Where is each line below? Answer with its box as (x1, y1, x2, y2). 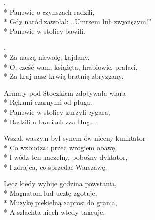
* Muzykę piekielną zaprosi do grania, (4, 197, 117, 207)
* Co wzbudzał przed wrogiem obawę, (4, 142, 117, 152)
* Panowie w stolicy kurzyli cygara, (4, 106, 110, 117)
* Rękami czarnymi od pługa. (4, 97, 92, 107)
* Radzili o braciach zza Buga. (4, 116, 95, 126)
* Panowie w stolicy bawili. (4, 25, 85, 36)
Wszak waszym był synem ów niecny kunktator (4, 133, 146, 143)
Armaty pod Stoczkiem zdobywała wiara (4, 87, 126, 98)
